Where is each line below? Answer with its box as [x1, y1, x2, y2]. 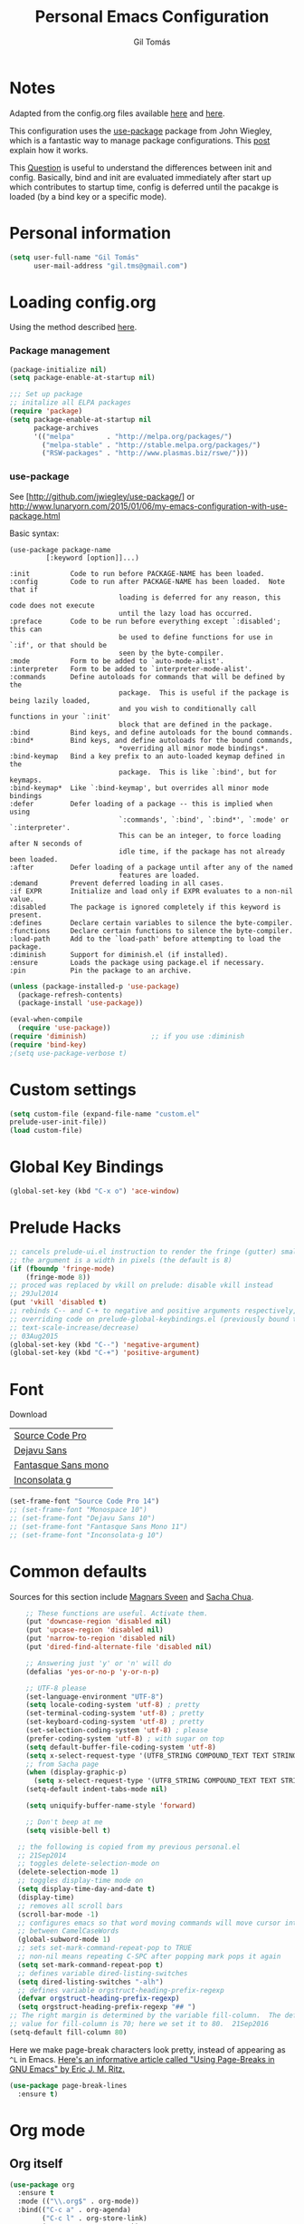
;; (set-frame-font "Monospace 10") [9, 1506, 147, 1515]
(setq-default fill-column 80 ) [9, 2027, 128, 2037]
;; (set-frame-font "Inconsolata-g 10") [9, 1530, 165, 1539]
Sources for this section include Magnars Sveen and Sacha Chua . [9, 1591, 254, 1602]
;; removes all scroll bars [17, 1901, 124, 1910]
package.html [9, 510, 61, 521]
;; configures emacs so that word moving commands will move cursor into [17, 1918, 301, 1927]
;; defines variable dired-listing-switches [17, 1968, 188, 1978]
